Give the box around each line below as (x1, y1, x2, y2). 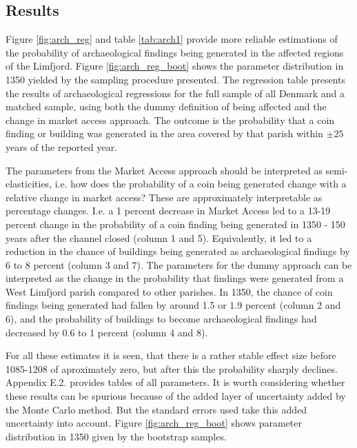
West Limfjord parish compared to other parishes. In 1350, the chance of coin (6, 284, 333, 298)
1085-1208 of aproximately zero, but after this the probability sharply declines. (6, 361, 338, 376)
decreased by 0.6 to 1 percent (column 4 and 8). (6, 325, 208, 339)
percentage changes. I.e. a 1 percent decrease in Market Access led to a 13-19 (6, 203, 331, 218)
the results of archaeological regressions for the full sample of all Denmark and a (6, 85, 345, 100)
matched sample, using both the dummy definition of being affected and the (6, 99, 327, 114)
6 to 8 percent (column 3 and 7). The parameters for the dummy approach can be (6, 257, 352, 272)
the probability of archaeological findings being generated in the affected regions (6, 45, 344, 59)
